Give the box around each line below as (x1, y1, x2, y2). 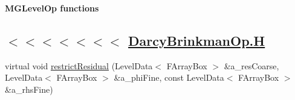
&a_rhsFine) (5, 83, 53, 95)
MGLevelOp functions (5, 2, 99, 14)
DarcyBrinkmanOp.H (128, 31, 265, 49)
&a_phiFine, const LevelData (114, 71, 224, 84)
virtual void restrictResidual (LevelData (5, 59, 153, 72)
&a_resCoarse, (224, 59, 279, 72)
